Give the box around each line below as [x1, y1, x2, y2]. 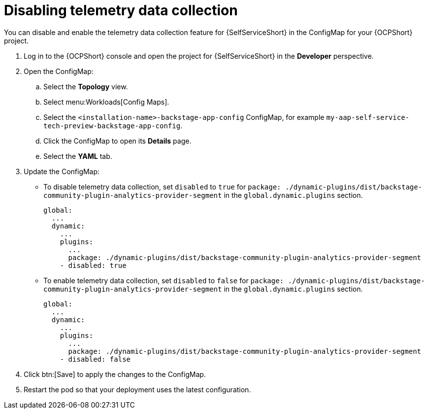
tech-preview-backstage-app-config [43, 121, 181, 130]
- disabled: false [60, 355, 131, 363]
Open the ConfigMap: [24, 67, 94, 75]
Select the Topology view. [43, 82, 128, 91]
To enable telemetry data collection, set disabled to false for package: [43, 276, 284, 285]
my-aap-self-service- [326, 113, 409, 121]
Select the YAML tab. [43, 151, 112, 160]
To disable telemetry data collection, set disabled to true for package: [43, 182, 281, 191]
